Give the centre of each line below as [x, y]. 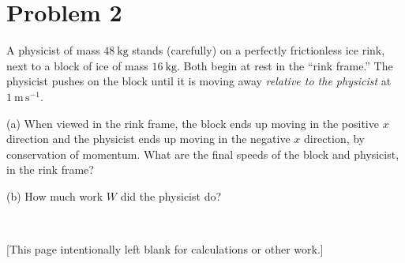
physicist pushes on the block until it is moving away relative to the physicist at [199, 81]
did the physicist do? [171, 195]
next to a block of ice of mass [77, 65]
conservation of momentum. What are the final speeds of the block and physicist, [203, 154]
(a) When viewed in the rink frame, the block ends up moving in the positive [193, 123]
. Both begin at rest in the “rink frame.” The [285, 65]
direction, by [334, 139]
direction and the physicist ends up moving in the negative [148, 139]
